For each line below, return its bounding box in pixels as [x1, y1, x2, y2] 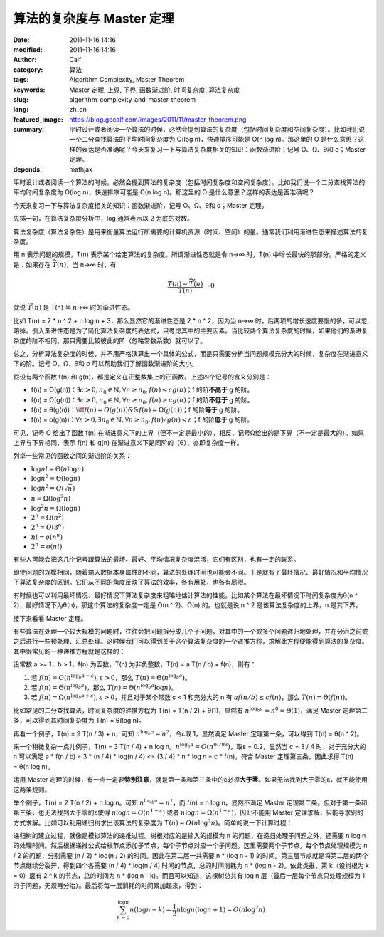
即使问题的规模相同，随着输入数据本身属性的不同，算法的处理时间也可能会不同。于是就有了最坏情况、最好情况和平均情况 [13, 568, 368, 577]
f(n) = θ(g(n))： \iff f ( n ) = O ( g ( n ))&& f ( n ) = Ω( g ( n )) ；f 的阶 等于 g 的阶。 [31, 405, 244, 414]
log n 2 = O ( [31, 483, 64, 493]
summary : [13, 125, 45, 134]
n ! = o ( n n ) [31, 531, 63, 541]
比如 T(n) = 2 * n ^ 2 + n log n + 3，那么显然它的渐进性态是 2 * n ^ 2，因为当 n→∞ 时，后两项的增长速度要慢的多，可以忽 [13, 316, 368, 325]
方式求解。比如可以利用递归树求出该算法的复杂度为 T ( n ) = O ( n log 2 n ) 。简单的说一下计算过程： [13, 817, 293, 827]
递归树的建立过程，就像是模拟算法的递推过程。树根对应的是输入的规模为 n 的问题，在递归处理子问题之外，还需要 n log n [13, 832, 366, 840]
